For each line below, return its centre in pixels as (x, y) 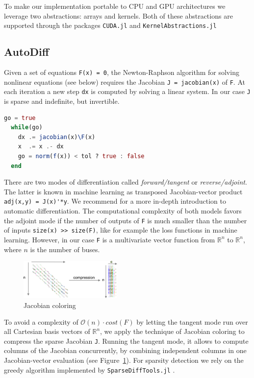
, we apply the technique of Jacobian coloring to (172, 331)
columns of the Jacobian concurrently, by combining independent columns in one (125, 350)
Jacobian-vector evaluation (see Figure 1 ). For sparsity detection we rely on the (124, 360)
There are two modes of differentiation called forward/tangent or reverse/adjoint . (126, 182)
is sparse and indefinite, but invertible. (62, 101)
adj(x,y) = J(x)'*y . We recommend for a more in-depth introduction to (115, 201)
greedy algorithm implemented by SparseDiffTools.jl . (89, 369)
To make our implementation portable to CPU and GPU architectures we (115, 6)
